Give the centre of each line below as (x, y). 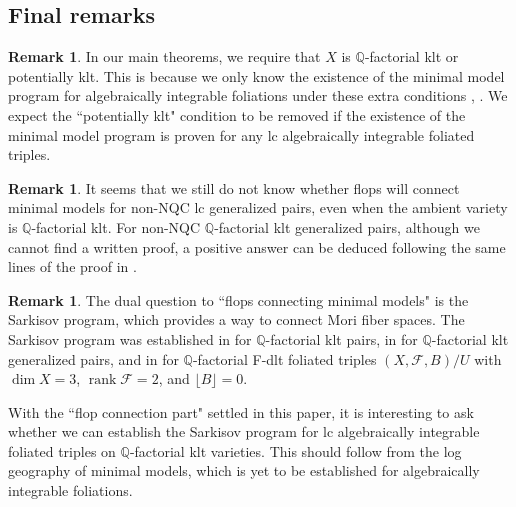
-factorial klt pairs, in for (341, 338)
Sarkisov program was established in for (130, 338)
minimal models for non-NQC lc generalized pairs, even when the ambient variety (258, 207)
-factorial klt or (411, 56)
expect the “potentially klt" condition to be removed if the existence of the (237, 114)
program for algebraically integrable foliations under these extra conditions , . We (258, 95)
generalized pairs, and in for (93, 358)
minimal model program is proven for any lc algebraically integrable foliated (241, 134)
